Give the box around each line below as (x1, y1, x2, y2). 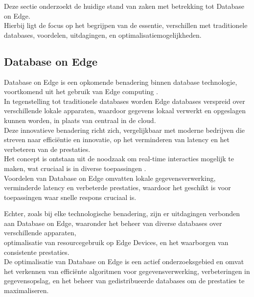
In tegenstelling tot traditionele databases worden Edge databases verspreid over (4, 96, 245, 106)
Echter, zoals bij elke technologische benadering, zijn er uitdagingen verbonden (4, 208, 240, 219)
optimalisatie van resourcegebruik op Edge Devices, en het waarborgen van (4, 237, 229, 247)
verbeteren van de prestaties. (4, 144, 91, 154)
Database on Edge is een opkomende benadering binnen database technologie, (4, 76, 237, 87)
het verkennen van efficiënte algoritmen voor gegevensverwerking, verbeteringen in (4, 266, 250, 276)
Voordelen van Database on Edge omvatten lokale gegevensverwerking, (4, 173, 216, 183)
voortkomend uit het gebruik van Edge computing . (4, 86, 158, 97)
